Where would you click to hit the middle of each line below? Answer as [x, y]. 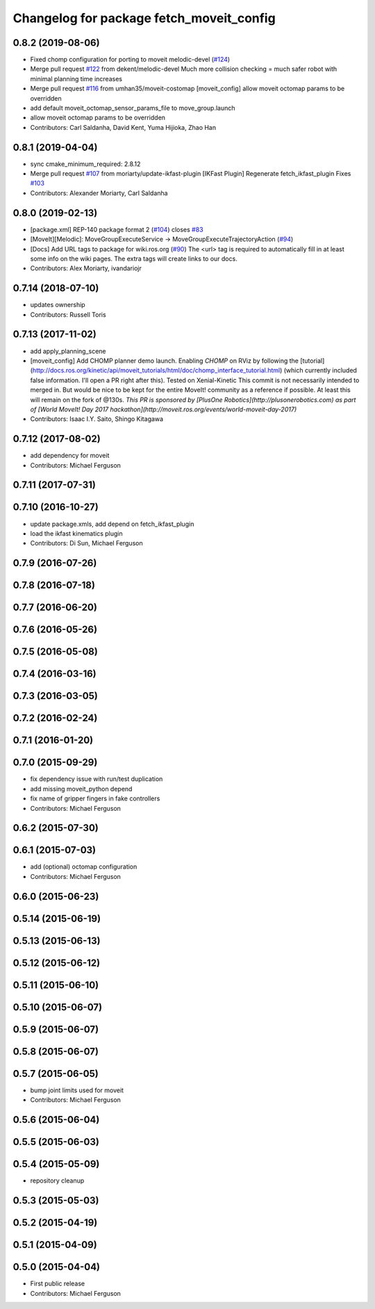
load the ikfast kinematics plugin [76, 533]
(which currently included [320, 370]
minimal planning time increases [76, 79]
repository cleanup [57, 1180]
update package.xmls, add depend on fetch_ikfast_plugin [112, 524]
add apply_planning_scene [68, 351]
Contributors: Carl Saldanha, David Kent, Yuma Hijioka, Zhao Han [123, 127]
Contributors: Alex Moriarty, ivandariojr [86, 268]
